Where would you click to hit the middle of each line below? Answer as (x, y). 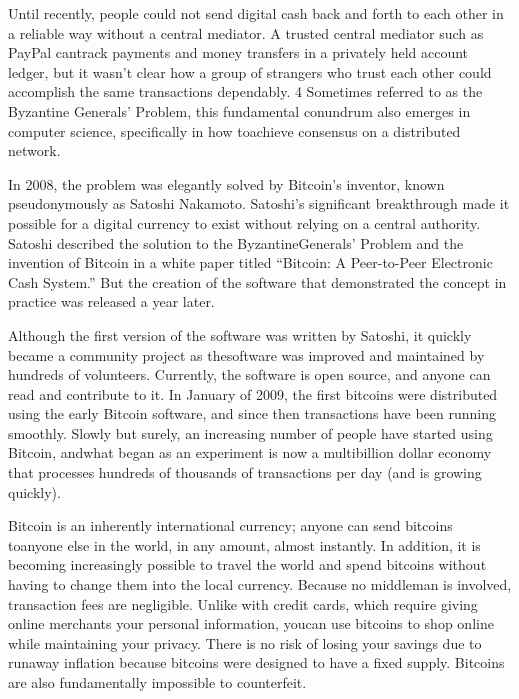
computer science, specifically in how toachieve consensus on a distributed (234, 130)
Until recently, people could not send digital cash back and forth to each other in (256, 13)
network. (34, 150)
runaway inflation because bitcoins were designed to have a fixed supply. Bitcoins (256, 662)
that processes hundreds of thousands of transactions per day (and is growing (245, 472)
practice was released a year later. (111, 301)
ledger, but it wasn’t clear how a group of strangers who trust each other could (250, 71)
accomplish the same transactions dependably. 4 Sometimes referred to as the (245, 91)
